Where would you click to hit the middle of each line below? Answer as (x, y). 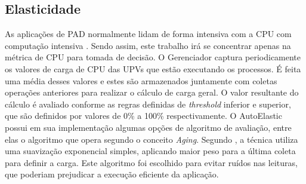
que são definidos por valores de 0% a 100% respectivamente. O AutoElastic (143, 116)
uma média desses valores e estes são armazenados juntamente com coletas (141, 80)
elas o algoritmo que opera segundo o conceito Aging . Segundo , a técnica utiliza (152, 139)
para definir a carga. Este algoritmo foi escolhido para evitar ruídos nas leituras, (151, 162)
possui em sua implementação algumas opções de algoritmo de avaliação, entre (148, 127)
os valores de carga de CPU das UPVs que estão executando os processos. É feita (153, 68)
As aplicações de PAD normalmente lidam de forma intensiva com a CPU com (148, 34)
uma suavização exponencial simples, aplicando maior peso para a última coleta (150, 151)
